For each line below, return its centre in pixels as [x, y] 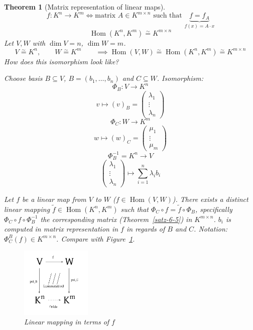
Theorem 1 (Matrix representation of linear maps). [85, 7]
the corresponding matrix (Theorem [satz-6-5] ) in [116, 219]
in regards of [146, 229]
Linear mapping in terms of [67, 322]
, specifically [214, 209]
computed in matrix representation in [61, 229]
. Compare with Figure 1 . [96, 238]
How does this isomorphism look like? [61, 61]
